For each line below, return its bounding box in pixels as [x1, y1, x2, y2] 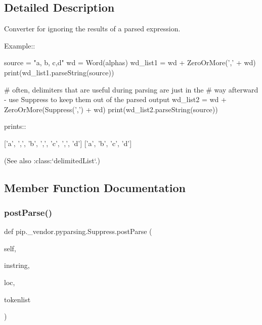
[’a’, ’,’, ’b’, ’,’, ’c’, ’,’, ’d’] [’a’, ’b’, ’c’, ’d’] [4, 137, 132, 148]
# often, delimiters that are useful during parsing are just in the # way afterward [4, 84, 258, 95]
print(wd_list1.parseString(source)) [4, 67, 114, 77]
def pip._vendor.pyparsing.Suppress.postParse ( [4, 226, 152, 237]
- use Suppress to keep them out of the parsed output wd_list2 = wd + [4, 94, 227, 105]
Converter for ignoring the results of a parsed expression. [4, 23, 181, 34]
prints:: [4, 121, 26, 131]
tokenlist [4, 294, 31, 304]
